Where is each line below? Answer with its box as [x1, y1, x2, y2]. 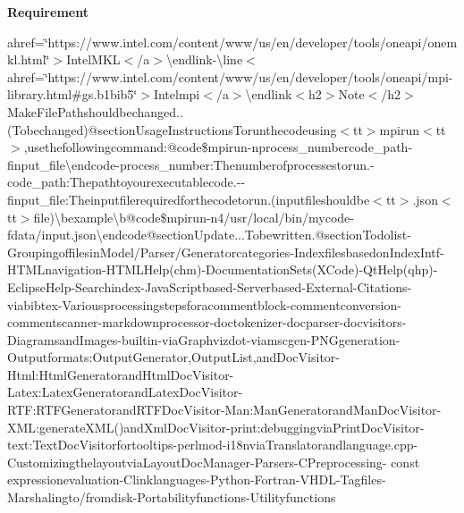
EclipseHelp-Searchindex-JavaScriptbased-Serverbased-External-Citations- [7, 277, 412, 296]
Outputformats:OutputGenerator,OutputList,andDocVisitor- [7, 348, 340, 366]
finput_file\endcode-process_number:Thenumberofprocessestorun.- [7, 155, 375, 173]
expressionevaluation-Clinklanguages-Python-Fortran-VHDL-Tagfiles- [7, 470, 386, 489]
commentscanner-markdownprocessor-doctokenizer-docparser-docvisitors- [7, 313, 407, 332]
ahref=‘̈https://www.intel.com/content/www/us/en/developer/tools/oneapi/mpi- [7, 67, 453, 86]
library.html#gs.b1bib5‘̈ [7, 85, 138, 104]
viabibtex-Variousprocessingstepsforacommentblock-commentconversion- [7, 295, 401, 314]
